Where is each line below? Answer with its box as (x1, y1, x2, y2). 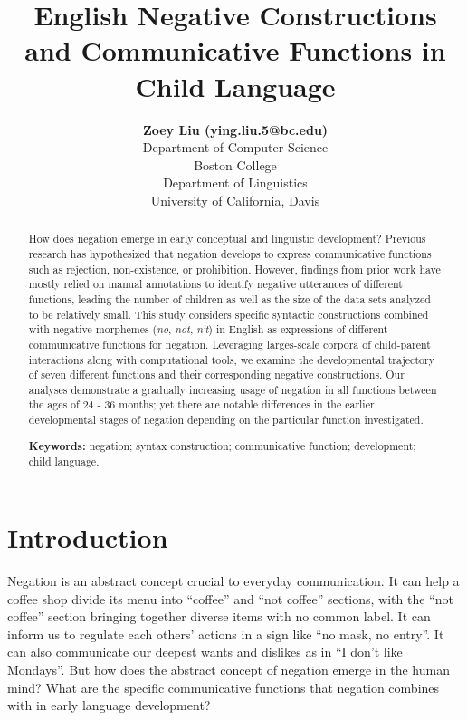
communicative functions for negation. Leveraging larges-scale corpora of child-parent (28, 336, 431, 351)
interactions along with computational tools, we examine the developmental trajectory (28, 351, 434, 367)
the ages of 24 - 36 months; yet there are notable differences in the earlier (28, 397, 375, 412)
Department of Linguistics (163, 173, 308, 192)
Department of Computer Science (142, 138, 329, 157)
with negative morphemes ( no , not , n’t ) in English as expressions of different (28, 322, 388, 337)
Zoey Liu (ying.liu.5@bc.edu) (142, 120, 329, 139)
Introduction (7, 519, 168, 555)
